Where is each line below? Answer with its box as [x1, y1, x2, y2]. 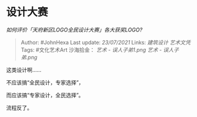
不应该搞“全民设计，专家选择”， [6, 78, 85, 86]
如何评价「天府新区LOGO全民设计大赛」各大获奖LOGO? [6, 26, 143, 33]
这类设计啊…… [6, 66, 42, 73]
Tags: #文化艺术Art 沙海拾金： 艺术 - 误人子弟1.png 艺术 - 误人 [20, 46, 174, 53]
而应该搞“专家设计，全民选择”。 [6, 91, 85, 99]
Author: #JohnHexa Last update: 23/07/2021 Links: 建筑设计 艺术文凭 [20, 39, 191, 46]
